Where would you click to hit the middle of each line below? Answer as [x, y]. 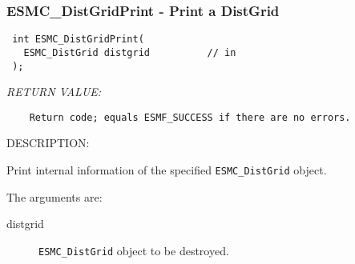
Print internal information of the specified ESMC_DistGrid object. [167, 170]
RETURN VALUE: [54, 92]
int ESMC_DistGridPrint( [78, 40]
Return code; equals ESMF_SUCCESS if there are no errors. [190, 117]
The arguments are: [54, 196]
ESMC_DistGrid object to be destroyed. [134, 250]
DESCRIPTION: [48, 143]
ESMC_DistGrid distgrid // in [130, 52]
